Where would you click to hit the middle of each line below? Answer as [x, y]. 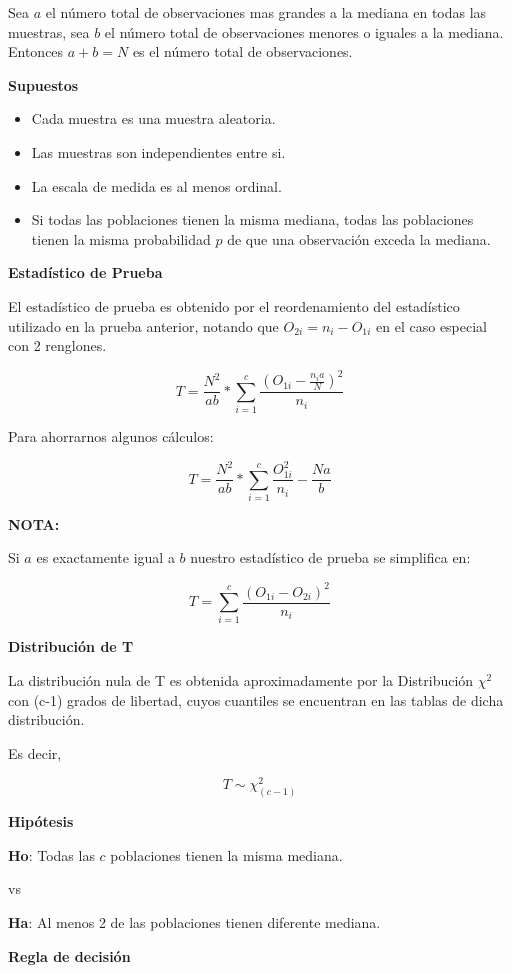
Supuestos [43, 84]
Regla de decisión [69, 955]
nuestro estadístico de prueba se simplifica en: [330, 557]
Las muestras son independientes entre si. [158, 151]
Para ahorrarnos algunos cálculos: [111, 435]
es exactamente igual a [105, 557]
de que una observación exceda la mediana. [359, 238]
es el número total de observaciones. [242, 51]
